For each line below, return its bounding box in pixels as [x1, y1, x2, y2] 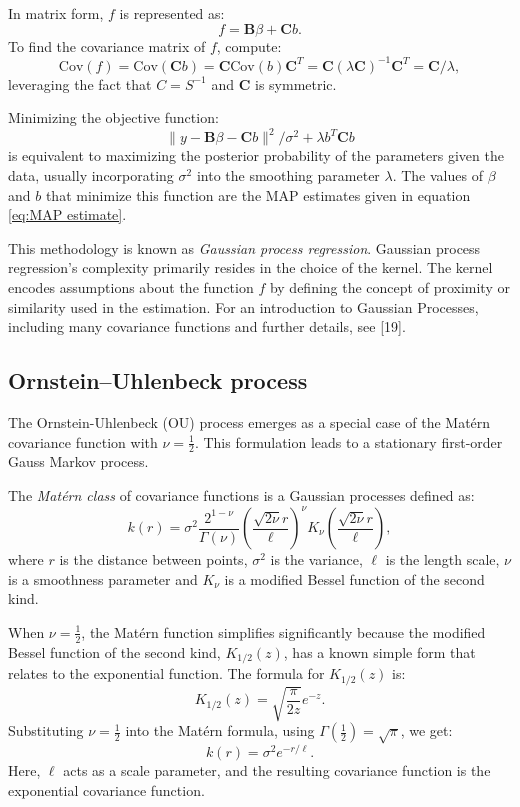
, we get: [400, 720, 453, 741]
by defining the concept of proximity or [269, 276, 510, 297]
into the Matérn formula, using [125, 720, 315, 741]
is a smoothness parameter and [8, 568, 198, 589]
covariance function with [8, 431, 158, 452]
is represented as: [119, 3, 225, 23]
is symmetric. [255, 73, 337, 94]
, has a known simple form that [283, 641, 476, 662]
